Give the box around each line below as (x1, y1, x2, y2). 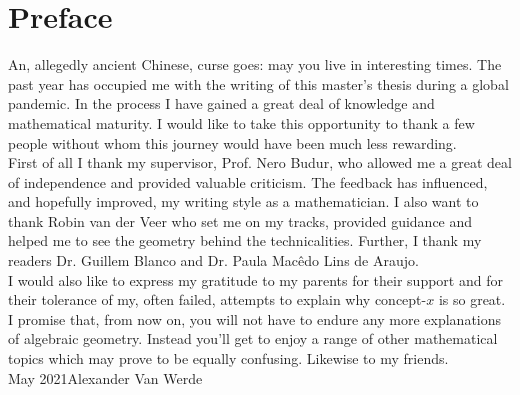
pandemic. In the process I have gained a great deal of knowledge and (8, 93, 435, 114)
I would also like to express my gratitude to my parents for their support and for (8, 269, 503, 290)
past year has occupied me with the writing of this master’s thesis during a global (8, 73, 509, 94)
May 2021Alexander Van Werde (8, 367, 203, 388)
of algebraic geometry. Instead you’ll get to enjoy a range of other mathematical (8, 328, 498, 349)
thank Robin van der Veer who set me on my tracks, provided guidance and (8, 210, 473, 231)
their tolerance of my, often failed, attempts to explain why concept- (8, 289, 427, 310)
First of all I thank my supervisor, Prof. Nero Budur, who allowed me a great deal (8, 152, 512, 173)
